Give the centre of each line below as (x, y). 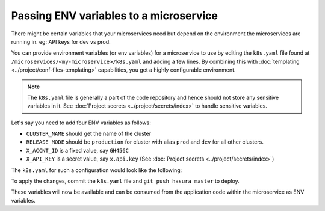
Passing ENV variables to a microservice (114, 16)
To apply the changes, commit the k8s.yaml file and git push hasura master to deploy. (125, 181)
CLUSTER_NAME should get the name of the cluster (89, 134)
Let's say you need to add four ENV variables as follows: (81, 123)
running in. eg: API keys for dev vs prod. (61, 41)
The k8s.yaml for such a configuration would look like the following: (97, 170)
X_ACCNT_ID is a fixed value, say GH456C (78, 150)
